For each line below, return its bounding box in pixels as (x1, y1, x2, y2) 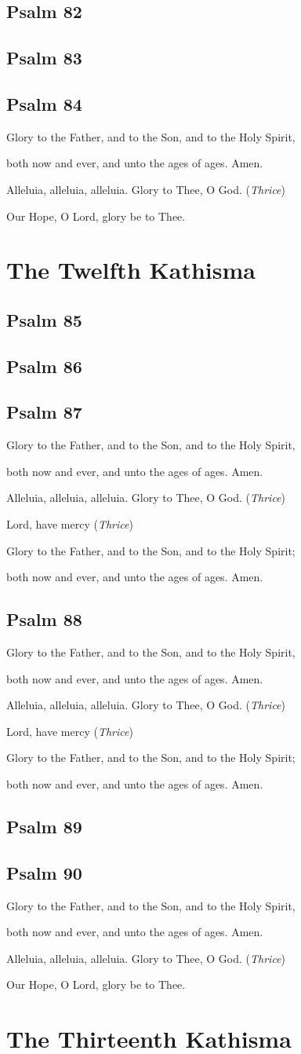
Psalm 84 (6, 91, 82, 115)
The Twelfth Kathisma (6, 254, 256, 286)
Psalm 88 (6, 607, 82, 631)
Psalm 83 (6, 46, 82, 70)
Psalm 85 (6, 307, 82, 331)
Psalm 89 (6, 814, 82, 838)
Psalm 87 (6, 400, 82, 424)
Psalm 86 (6, 353, 82, 378)
